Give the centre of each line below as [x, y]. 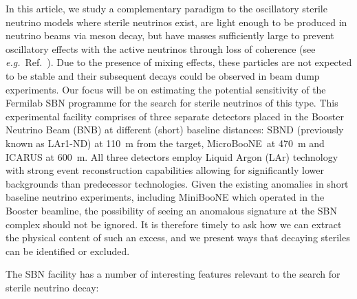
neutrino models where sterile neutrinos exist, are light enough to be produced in [176, 22]
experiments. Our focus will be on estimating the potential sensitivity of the [166, 89]
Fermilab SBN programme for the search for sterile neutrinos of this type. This [172, 103]
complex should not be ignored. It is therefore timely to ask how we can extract [174, 224]
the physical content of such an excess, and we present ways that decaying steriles [178, 237]
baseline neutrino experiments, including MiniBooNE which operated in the [165, 197]
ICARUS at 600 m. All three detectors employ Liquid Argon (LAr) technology [172, 156]
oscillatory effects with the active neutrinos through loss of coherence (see [161, 48]
